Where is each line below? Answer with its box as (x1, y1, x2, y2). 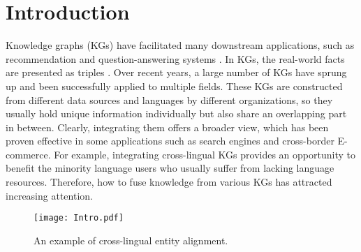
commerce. (6, 147, 51, 161)
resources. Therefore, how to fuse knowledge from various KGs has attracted (6, 175, 332, 189)
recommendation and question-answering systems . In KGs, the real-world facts (6, 51, 345, 66)
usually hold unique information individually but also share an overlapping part (6, 106, 347, 121)
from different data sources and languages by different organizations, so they (6, 92, 333, 107)
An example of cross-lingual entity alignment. (34, 232, 228, 247)
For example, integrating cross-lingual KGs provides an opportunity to (54, 147, 355, 161)
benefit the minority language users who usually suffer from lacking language (6, 161, 334, 175)
